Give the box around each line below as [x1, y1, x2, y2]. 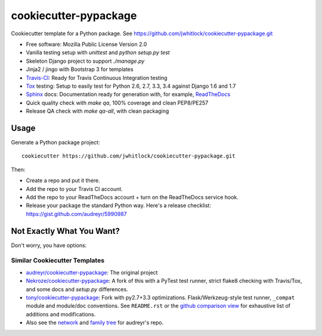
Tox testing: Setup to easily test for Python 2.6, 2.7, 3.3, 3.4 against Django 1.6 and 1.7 [26, 82, 236, 90]
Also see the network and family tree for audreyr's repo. [26, 319, 164, 326]
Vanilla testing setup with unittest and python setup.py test [26, 49, 170, 56]
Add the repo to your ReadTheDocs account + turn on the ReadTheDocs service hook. [26, 193, 239, 201]
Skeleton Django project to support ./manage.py [26, 57, 145, 64]
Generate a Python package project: [11, 138, 100, 146]
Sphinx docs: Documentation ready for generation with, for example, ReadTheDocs [26, 91, 231, 98]
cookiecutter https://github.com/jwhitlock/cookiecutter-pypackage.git [21, 153, 236, 159]
